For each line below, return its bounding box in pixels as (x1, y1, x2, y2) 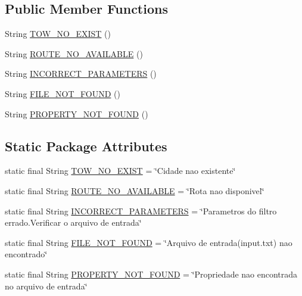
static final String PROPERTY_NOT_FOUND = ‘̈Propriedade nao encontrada (5, 267, 298, 280)
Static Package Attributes (5, 136, 167, 155)
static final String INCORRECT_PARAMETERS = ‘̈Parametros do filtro (5, 204, 277, 217)
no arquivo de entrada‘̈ (5, 279, 88, 292)
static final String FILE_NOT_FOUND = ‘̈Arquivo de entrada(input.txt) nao (5, 236, 292, 248)
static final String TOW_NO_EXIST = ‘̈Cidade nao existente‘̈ (5, 164, 236, 177)
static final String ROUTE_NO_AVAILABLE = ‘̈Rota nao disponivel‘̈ (5, 184, 264, 197)
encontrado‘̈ (5, 248, 48, 260)
